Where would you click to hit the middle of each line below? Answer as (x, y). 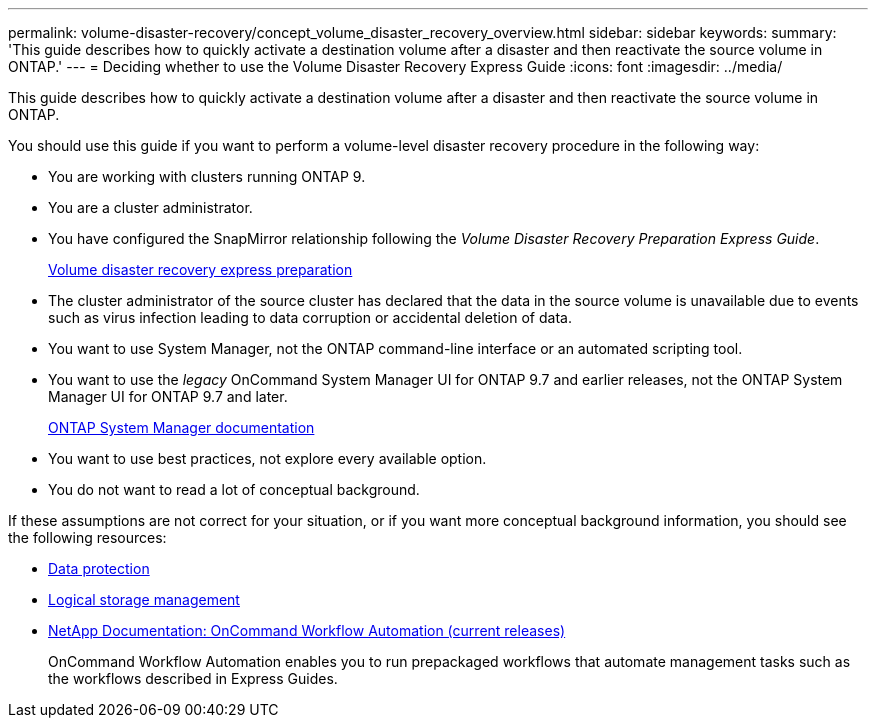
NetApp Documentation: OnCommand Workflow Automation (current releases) (307, 630)
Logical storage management (144, 599)
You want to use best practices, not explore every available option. (267, 458)
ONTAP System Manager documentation (181, 427)
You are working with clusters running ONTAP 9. (207, 176)
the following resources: (87, 537)
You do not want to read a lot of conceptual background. (234, 489)
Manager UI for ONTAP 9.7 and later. (168, 396)
